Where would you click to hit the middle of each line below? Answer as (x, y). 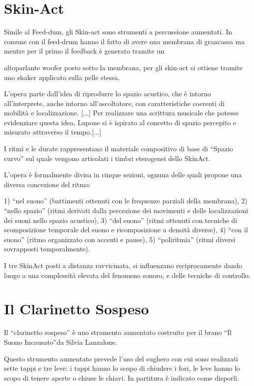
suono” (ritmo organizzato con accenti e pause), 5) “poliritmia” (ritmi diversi (120, 239)
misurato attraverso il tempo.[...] (53, 132)
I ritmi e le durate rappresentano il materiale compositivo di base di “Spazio (119, 149)
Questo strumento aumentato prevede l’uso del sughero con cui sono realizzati (121, 358)
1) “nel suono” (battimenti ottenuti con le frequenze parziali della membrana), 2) (126, 201)
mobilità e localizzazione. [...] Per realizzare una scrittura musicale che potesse (121, 113)
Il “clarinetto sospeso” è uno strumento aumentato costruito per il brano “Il (118, 332)
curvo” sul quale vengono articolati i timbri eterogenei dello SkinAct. (107, 158)
